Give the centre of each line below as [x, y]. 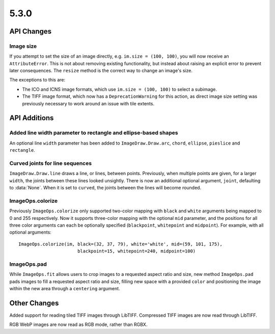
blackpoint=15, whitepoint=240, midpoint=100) [136, 251]
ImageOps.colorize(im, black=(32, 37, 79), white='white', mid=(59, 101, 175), [120, 244]
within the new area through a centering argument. [65, 289]
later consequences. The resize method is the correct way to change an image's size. [101, 71]
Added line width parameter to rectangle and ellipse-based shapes [94, 133]
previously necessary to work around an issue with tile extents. [88, 103]
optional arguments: [31, 232]
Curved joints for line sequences [50, 163]
